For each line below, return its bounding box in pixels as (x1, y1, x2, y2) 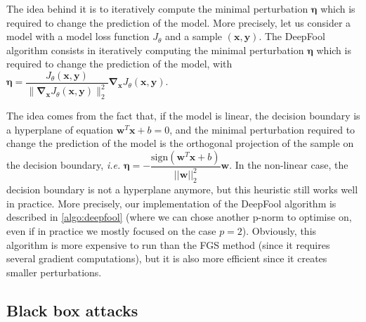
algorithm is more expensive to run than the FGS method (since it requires (6, 237, 330, 252)
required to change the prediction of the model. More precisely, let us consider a (6, 15, 351, 30)
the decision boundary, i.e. (6, 157, 121, 172)
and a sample (165, 29, 223, 44)
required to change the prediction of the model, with (6, 56, 233, 71)
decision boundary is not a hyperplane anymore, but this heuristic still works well (6, 182, 358, 197)
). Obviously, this (242, 223, 317, 238)
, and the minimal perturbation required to (169, 122, 355, 136)
